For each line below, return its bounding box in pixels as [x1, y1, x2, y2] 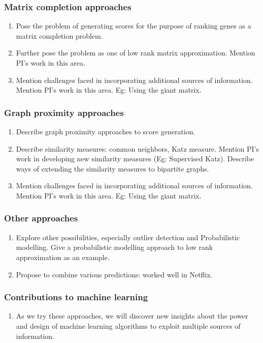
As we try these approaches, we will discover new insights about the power [16, 310, 248, 321]
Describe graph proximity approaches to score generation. [16, 126, 195, 136]
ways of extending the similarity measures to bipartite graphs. [16, 163, 209, 174]
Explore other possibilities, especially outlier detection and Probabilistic [16, 232, 240, 242]
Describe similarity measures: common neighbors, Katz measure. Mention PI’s [16, 143, 259, 154]
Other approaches [4, 212, 78, 224]
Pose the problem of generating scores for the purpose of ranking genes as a [16, 20, 251, 31]
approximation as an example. [16, 251, 110, 262]
